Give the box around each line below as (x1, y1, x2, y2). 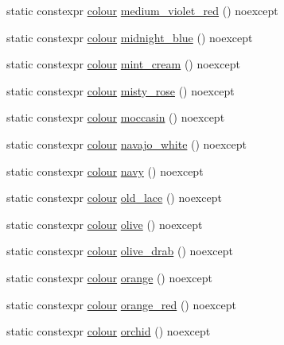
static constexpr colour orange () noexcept (6, 269, 212, 285)
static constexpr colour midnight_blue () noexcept (6, 29, 253, 45)
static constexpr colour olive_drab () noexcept (6, 242, 233, 259)
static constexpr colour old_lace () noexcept (6, 189, 222, 206)
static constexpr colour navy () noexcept (6, 162, 204, 179)
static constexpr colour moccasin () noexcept (6, 109, 225, 126)
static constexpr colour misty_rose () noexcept (6, 82, 235, 99)
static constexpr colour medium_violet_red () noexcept (6, 2, 278, 18)
